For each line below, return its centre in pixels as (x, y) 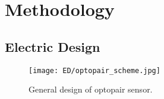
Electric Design (53, 46)
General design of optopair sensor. (91, 89)
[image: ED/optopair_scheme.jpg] (94, 70)
